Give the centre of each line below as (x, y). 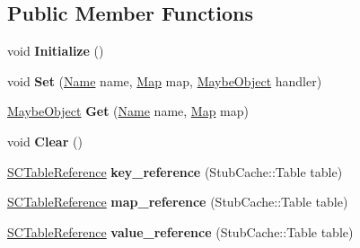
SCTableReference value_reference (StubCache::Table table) (180, 231)
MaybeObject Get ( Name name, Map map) (128, 111)
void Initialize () (56, 51)
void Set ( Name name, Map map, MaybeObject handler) (165, 80)
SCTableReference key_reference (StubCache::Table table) (175, 171)
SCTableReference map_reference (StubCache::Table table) (178, 202)
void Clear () (45, 141)
